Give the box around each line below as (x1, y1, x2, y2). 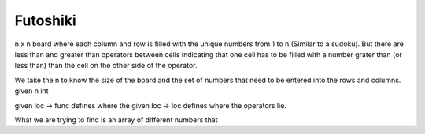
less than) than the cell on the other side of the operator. (14, 61, 198, 71)
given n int (14, 86, 49, 96)
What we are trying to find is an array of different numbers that (14, 114, 218, 125)
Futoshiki (14, 12, 76, 29)
